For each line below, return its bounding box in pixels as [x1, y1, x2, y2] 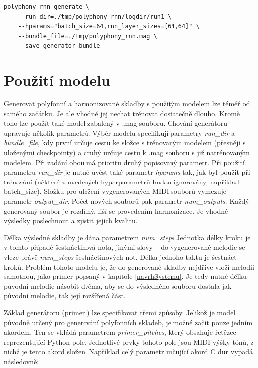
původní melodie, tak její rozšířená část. [4, 290, 126, 301]
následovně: [4, 356, 39, 366]
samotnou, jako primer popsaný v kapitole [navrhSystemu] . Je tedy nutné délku [4, 271, 247, 281]
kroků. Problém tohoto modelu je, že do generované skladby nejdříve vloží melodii [4, 261, 254, 272]
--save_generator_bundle [18, 42, 100, 50]
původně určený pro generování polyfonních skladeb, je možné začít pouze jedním [4, 317, 253, 327]
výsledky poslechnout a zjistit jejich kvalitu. [4, 215, 138, 226]
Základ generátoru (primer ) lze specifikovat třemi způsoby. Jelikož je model [4, 307, 236, 317]
